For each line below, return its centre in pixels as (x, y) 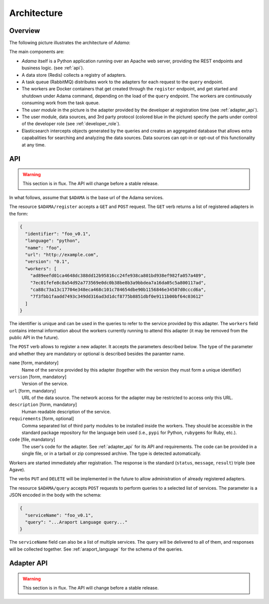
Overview (25, 31)
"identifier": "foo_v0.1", (58, 234)
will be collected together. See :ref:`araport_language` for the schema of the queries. (96, 549)
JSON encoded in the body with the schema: (55, 495)
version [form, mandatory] (38, 377)
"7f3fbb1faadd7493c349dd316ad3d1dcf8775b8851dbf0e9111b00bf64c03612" (117, 297)
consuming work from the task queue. (61, 103)
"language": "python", (53, 241)
